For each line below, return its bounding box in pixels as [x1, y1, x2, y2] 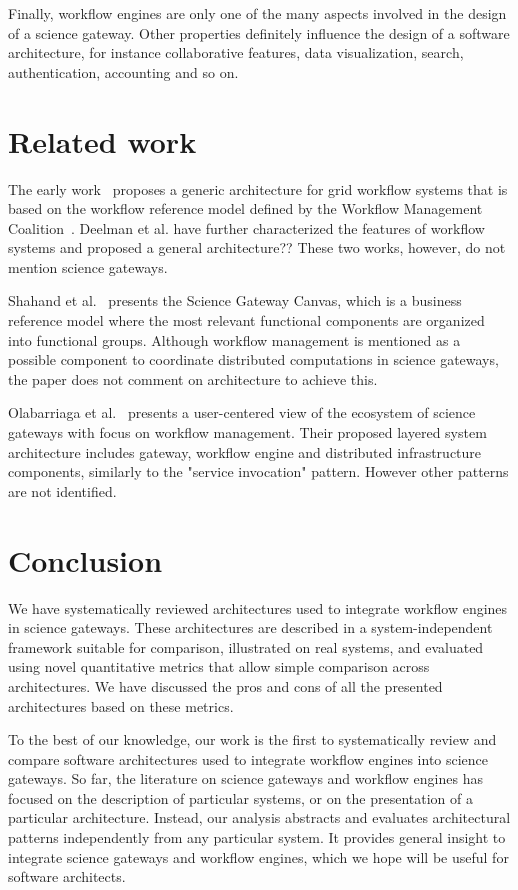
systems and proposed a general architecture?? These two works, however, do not [8, 237, 506, 258]
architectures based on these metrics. [8, 695, 234, 716]
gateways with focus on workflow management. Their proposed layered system [8, 422, 487, 443]
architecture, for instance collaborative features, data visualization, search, [8, 42, 464, 63]
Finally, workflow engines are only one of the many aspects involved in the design [8, 3, 507, 23]
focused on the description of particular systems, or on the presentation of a [8, 787, 473, 808]
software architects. [8, 866, 126, 887]
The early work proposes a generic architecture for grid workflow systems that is [8, 178, 508, 199]
